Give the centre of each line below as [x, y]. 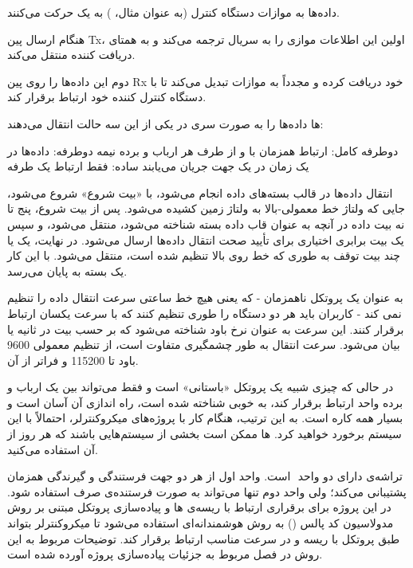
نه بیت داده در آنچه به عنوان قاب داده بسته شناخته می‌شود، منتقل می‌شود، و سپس [206, 223]
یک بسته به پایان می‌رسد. [67, 270]
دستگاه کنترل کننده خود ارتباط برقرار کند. [107, 97]
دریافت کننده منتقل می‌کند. [71, 55]
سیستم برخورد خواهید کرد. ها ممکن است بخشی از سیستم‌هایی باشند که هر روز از [205, 434]
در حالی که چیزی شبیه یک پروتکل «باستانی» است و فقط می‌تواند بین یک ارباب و [201, 387]
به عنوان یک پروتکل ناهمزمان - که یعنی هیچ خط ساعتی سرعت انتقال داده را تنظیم [205, 298]
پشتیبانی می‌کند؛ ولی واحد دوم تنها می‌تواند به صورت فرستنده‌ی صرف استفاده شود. [207, 491]
